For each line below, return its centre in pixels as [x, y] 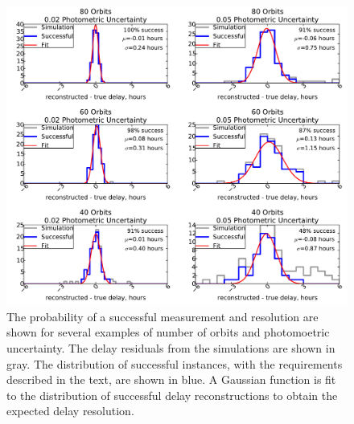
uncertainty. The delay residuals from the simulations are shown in [171, 348]
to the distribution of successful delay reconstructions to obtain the [172, 395]
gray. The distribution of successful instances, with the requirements [175, 363]
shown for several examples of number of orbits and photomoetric [168, 332]
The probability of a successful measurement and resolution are [163, 316]
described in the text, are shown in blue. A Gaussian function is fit [171, 379]
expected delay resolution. [70, 411]
